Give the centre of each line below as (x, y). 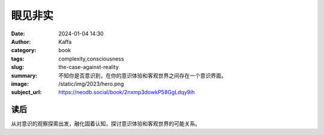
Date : (18, 34)
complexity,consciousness (91, 58)
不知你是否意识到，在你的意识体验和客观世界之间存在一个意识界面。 (142, 76)
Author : (21, 41)
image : (20, 83)
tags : (18, 58)
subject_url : (26, 92)
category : (24, 50)
